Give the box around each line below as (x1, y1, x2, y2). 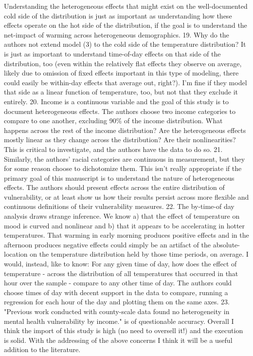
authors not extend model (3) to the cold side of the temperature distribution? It (4, 39, 246, 49)
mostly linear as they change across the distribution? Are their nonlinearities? (4, 134, 236, 145)
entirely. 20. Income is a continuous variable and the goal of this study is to (4, 96, 229, 106)
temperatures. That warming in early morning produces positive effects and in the (4, 230, 249, 240)
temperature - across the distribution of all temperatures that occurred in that (4, 268, 238, 278)
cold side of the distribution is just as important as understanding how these (4, 10, 232, 20)
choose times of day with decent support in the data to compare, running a (4, 287, 228, 297)
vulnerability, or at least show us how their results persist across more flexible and (4, 191, 249, 202)
